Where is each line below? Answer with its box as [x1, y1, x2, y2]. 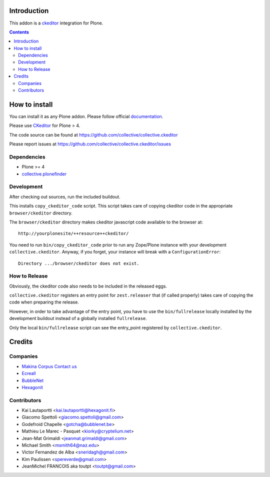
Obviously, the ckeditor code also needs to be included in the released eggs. [9, 283, 167, 289]
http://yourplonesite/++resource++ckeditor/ [18, 230, 129, 236]
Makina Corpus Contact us [21, 363, 77, 369]
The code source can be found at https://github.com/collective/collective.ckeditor [9, 131, 178, 137]
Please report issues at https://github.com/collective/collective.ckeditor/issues [9, 141, 171, 147]
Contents [9, 29, 29, 35]
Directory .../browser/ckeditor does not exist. [18, 260, 139, 266]
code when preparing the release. [9, 299, 79, 305]
